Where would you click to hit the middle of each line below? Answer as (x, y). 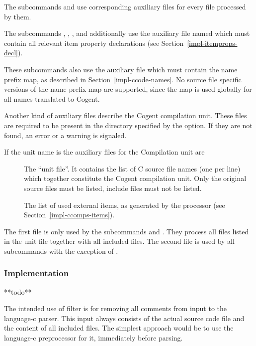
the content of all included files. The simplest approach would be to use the (119, 328)
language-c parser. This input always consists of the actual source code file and (124, 318)
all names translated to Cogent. (52, 98)
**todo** (18, 291)
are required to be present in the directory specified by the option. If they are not (128, 125)
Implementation (37, 273)
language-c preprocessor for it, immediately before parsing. (93, 338)
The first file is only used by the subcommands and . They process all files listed (127, 231)
